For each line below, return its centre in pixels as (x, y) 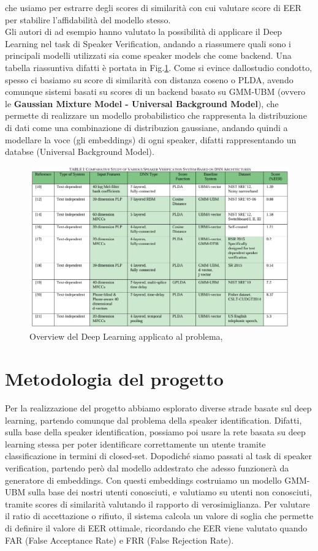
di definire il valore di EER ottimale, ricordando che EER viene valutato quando (156, 527)
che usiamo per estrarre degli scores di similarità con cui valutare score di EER (153, 7)
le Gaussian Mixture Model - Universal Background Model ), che (142, 103)
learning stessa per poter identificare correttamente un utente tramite (135, 444)
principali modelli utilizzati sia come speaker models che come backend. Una (148, 55)
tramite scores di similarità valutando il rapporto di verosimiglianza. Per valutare (157, 504)
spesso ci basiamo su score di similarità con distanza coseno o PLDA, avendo (149, 79)
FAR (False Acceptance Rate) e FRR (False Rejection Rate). (119, 540)
